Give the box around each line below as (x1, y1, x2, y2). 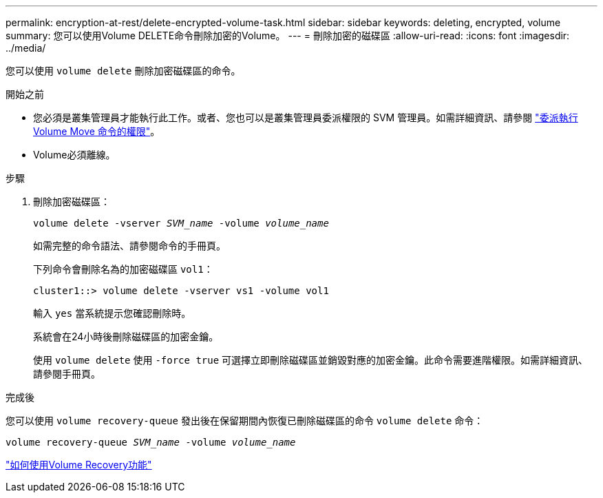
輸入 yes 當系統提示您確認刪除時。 (33, 307, 191, 319)
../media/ (6, 42, 46, 54)
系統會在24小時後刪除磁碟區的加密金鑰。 (33, 331, 219, 342)
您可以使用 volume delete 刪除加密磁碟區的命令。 (6, 65, 241, 76)
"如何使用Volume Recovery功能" (6, 459, 152, 470)
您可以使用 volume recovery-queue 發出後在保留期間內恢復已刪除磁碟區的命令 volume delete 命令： (6, 415, 484, 426)
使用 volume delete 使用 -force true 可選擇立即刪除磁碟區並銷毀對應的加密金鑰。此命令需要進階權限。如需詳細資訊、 (33, 354, 589, 366)
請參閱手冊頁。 (33, 368, 100, 380)
